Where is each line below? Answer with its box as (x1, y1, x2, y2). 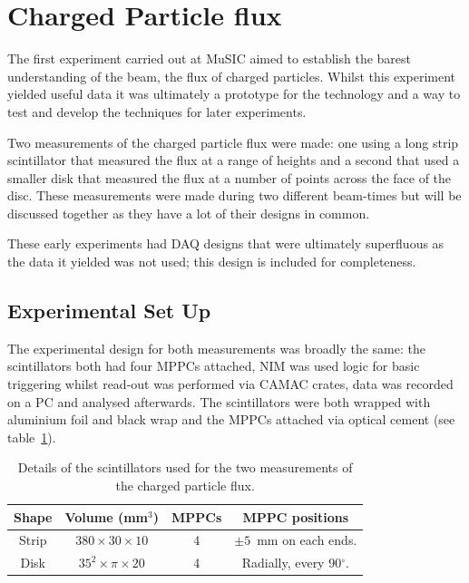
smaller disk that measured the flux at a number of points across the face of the (7, 168, 452, 187)
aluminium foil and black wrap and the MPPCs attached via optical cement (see (7, 410, 455, 429)
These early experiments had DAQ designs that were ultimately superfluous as (7, 234, 445, 253)
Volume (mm (64, 507, 149, 526)
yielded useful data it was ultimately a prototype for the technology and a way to (7, 84, 461, 103)
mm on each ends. (257, 530, 357, 549)
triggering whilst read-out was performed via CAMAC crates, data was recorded (7, 374, 454, 394)
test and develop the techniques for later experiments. (7, 102, 307, 121)
